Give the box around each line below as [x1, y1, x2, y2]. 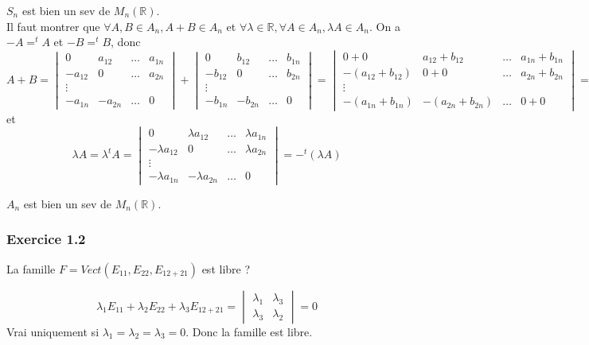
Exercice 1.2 [6, 229, 86, 249]
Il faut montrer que [6, 17, 100, 34]
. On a [369, 17, 400, 34]
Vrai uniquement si [6, 323, 99, 339]
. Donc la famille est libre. [185, 323, 313, 339]
